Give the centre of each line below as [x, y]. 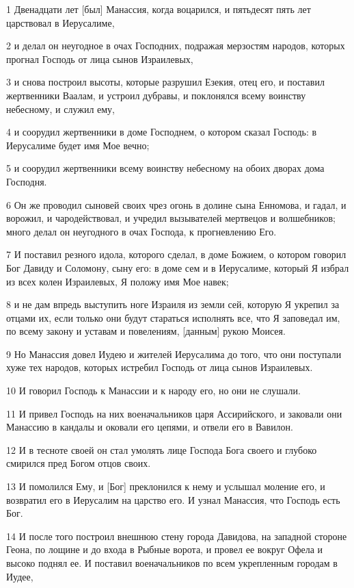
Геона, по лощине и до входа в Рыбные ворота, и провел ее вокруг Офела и [165, 549]
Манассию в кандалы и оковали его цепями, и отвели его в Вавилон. [150, 427]
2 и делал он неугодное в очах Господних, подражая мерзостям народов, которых [176, 46]
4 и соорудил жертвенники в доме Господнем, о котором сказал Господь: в [162, 132]
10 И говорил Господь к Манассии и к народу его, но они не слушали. [153, 391]
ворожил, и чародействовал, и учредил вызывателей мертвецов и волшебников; [171, 218]
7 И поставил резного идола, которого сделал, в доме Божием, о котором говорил [176, 254]
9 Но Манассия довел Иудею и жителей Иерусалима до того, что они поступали [174, 354]
